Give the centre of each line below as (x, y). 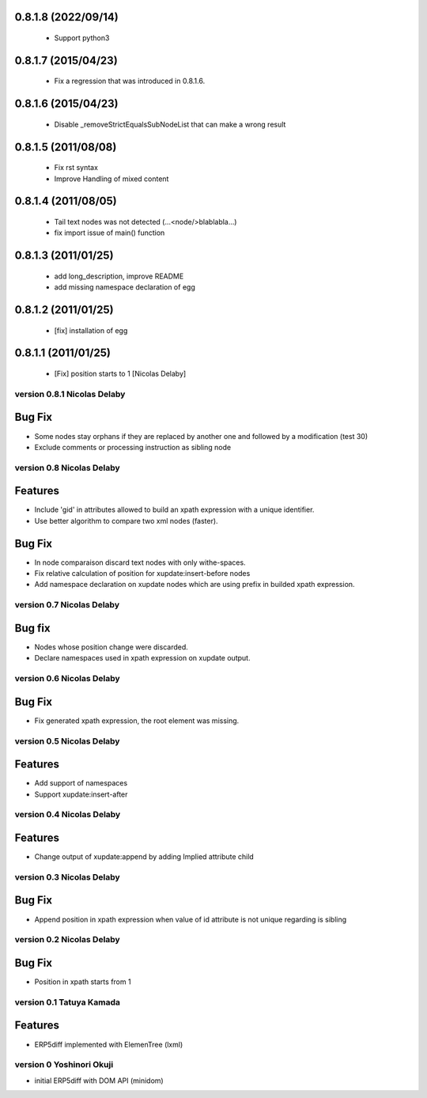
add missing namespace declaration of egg (125, 287)
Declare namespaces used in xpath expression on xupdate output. (142, 658)
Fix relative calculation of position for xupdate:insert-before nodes (142, 574)
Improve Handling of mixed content (111, 179)
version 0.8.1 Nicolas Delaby (70, 394)
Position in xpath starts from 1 (83, 982)
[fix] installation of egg (91, 330)
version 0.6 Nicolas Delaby (67, 679)
